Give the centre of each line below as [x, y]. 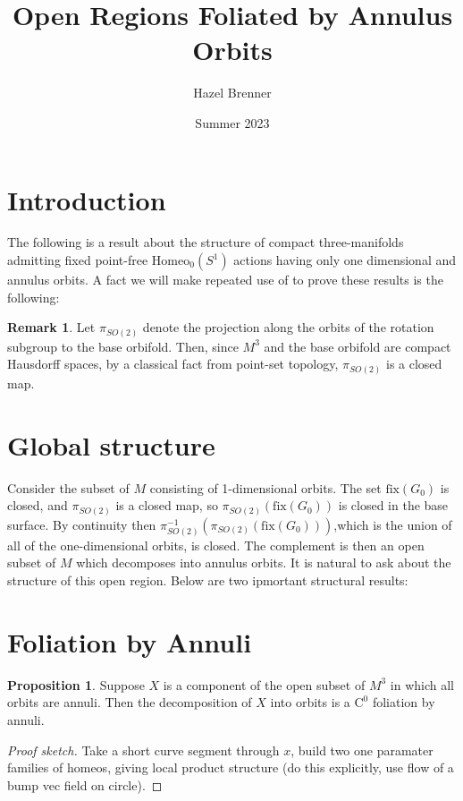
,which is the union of [393, 524]
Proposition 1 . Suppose [76, 684]
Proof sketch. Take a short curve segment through [143, 750]
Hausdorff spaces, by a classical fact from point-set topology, [173, 364]
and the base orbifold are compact [358, 346]
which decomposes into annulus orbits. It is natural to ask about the [264, 562]
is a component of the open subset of [264, 684]
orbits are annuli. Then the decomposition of [130, 702]
